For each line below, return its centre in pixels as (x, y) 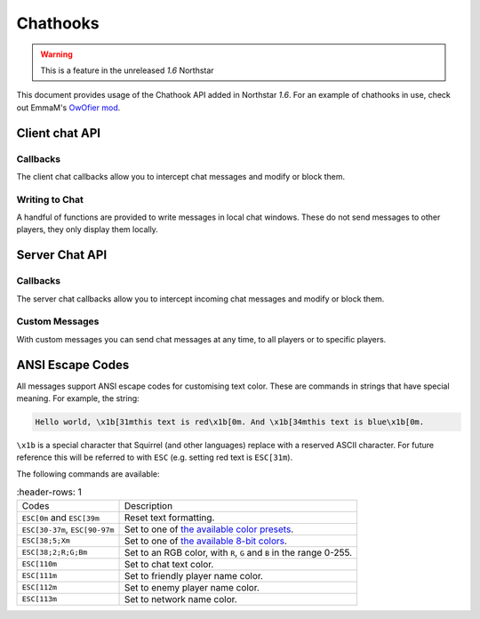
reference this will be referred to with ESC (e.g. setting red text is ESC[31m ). (155, 457)
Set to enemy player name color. (192, 587)
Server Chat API (62, 255)
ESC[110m (40, 564)
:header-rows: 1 (49, 492)
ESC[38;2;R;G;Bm (55, 553)
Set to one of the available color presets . (209, 529)
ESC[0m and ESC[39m (60, 518)
